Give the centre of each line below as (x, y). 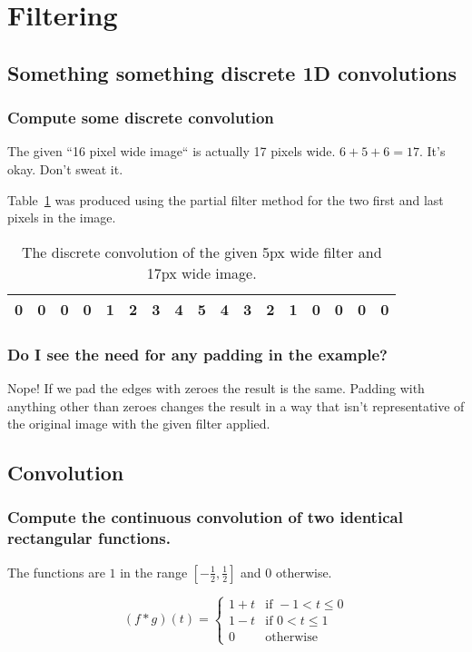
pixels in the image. (62, 217)
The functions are (56, 572)
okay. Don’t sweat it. (65, 168)
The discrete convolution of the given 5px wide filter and (202, 252)
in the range (154, 572)
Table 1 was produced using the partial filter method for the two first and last (226, 199)
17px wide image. (202, 272)
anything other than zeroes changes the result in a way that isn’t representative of (236, 405)
